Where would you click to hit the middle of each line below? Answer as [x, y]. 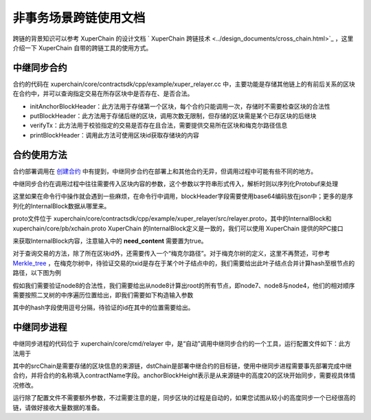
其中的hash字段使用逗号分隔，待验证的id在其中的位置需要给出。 [103, 308]
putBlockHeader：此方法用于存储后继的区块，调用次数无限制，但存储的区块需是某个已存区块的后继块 [173, 116]
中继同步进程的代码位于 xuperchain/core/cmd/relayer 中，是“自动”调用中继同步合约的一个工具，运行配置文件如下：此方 [182, 344]
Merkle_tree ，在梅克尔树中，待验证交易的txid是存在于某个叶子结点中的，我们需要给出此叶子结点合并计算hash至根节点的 [184, 263]
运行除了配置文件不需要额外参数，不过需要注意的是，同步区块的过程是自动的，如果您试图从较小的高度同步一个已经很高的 [184, 398]
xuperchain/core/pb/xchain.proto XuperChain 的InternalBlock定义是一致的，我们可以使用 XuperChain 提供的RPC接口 [178, 228]
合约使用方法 [40, 155]
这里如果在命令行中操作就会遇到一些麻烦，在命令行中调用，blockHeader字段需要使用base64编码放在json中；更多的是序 [183, 197]
